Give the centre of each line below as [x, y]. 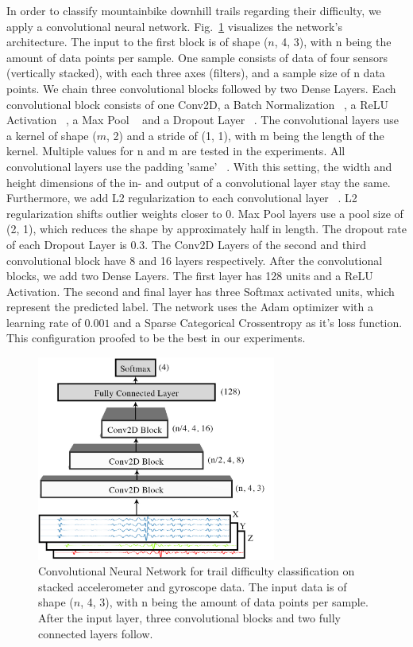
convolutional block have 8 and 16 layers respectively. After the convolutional [195, 260]
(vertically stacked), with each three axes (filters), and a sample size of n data [196, 73]
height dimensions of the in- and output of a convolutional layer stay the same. [199, 182]
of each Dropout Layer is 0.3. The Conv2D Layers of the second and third [187, 244]
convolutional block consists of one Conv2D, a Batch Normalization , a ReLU [197, 104]
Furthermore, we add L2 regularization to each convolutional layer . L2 [182, 198]
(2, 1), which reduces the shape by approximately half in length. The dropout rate [206, 229]
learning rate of [44, 322]
